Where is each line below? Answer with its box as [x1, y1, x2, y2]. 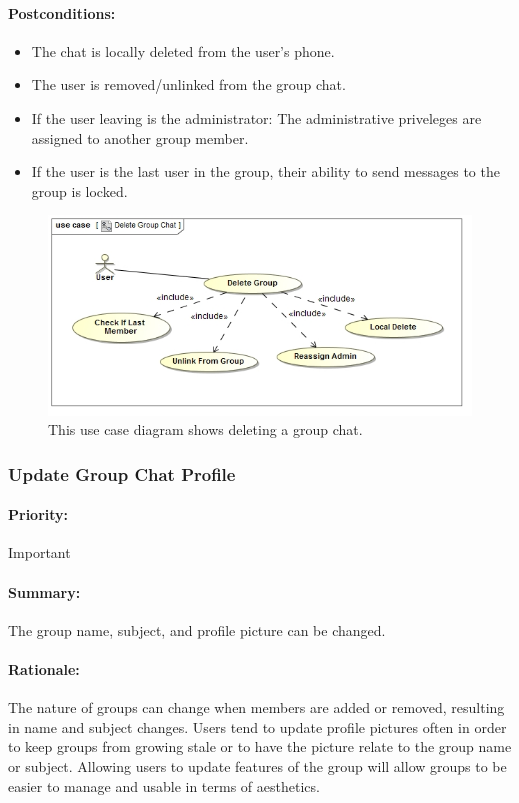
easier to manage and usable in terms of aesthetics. [8, 775, 320, 796]
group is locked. [31, 180, 128, 201]
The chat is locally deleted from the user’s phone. [31, 40, 335, 61]
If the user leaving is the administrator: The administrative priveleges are [31, 107, 482, 128]
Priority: [8, 504, 69, 525]
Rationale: [8, 658, 80, 679]
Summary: [8, 581, 81, 602]
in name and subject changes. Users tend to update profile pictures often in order [8, 716, 507, 737]
